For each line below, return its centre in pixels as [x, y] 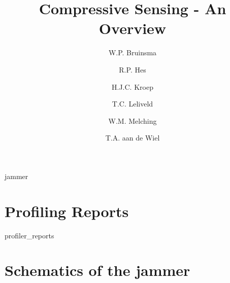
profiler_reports [29, 235]
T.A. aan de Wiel [133, 138]
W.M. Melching [133, 120]
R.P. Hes [133, 69]
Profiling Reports [67, 211]
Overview [133, 28]
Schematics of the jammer [97, 270]
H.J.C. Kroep [133, 86]
